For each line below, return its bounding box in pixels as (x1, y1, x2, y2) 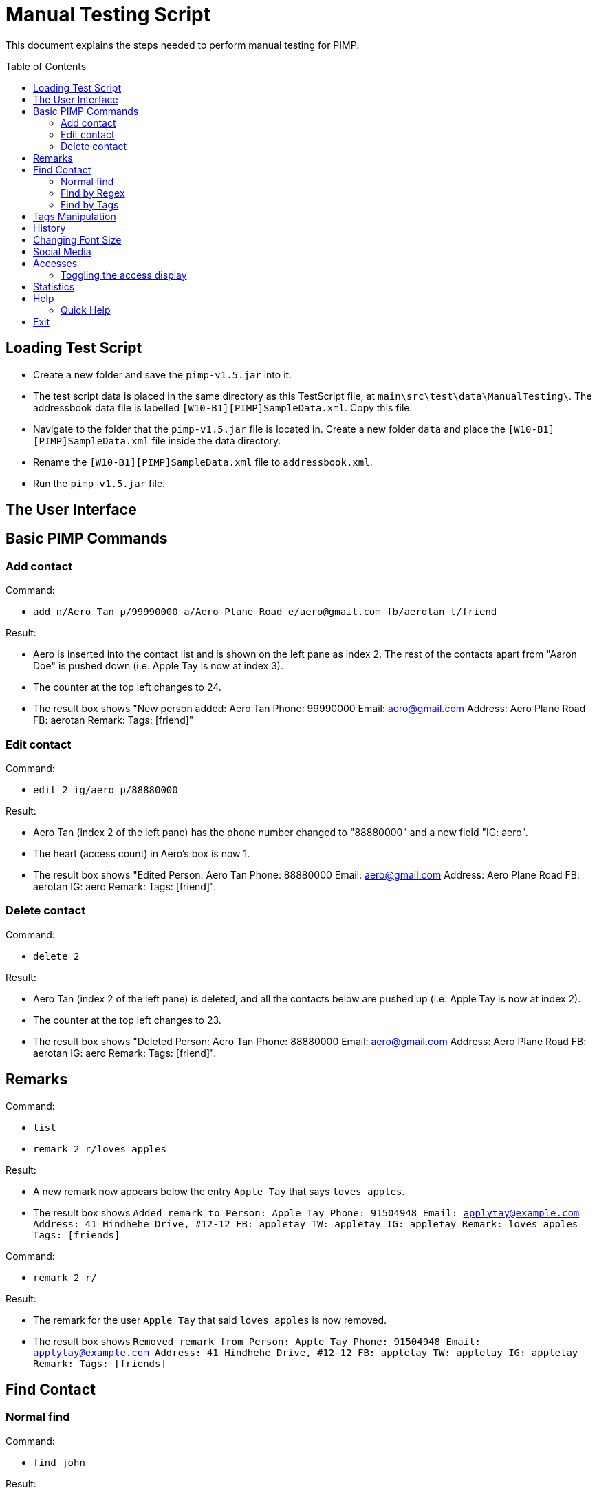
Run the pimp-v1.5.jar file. (33, 477, 166, 489)
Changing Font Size (33, 233, 122, 246)
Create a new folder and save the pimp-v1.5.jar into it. (33, 368, 292, 380)
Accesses (33, 257, 78, 269)
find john (33, 1457, 85, 1468)
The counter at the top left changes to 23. (33, 1013, 221, 1026)
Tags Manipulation (33, 210, 116, 222)
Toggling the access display (61, 268, 187, 281)
